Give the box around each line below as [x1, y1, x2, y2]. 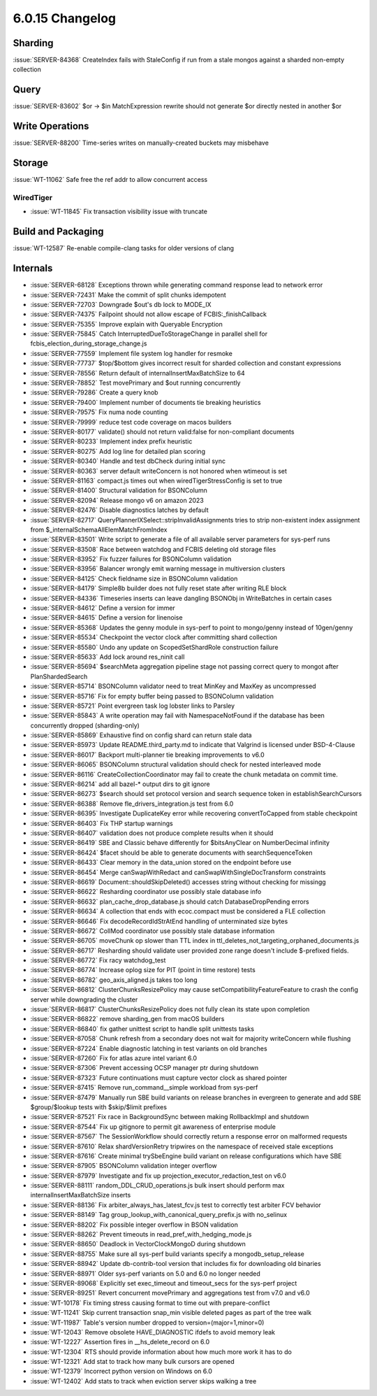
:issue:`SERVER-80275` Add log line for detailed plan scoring [30, 447, 206, 455]
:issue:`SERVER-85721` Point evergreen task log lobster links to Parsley [30, 701, 235, 710]
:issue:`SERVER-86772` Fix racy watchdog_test [30, 956, 166, 964]
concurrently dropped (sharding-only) [30, 721, 140, 729]
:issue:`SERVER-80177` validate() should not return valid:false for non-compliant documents [30, 427, 295, 436]
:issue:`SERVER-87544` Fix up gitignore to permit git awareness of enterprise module [30, 1123, 276, 1131]
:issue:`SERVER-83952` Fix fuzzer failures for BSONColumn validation [30, 555, 232, 563]
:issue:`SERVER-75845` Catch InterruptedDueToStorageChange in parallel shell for [30, 329, 268, 339]
